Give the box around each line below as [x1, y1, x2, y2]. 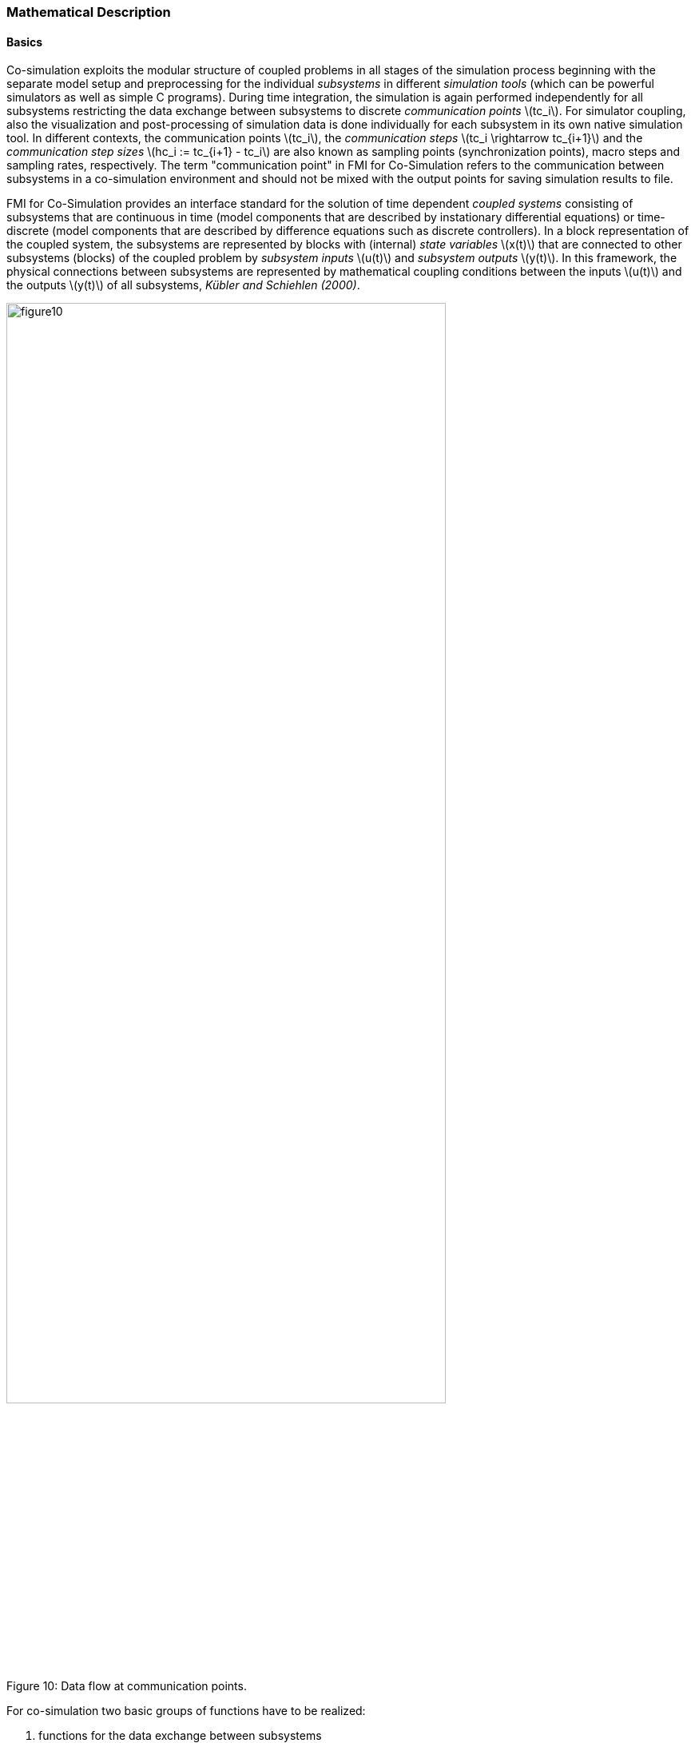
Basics [6, 34, 43, 49]
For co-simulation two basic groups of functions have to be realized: [6, 1703, 366, 1717]
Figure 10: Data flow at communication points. [6, 1678, 247, 1693]
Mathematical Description [6, 4, 171, 20]
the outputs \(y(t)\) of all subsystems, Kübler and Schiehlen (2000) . [6, 278, 360, 292]
